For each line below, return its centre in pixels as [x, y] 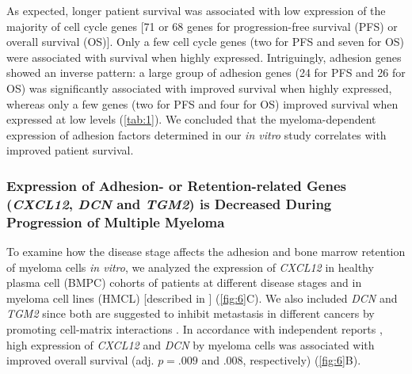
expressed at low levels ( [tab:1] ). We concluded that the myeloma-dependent [191, 119]
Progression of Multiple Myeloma [116, 221]
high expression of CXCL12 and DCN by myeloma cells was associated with [191, 344]
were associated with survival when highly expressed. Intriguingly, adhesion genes [204, 57]
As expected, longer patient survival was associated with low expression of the [196, 10]
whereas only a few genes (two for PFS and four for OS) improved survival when [202, 103]
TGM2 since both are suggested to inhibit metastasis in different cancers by [191, 313]
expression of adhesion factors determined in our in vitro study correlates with [196, 134]
